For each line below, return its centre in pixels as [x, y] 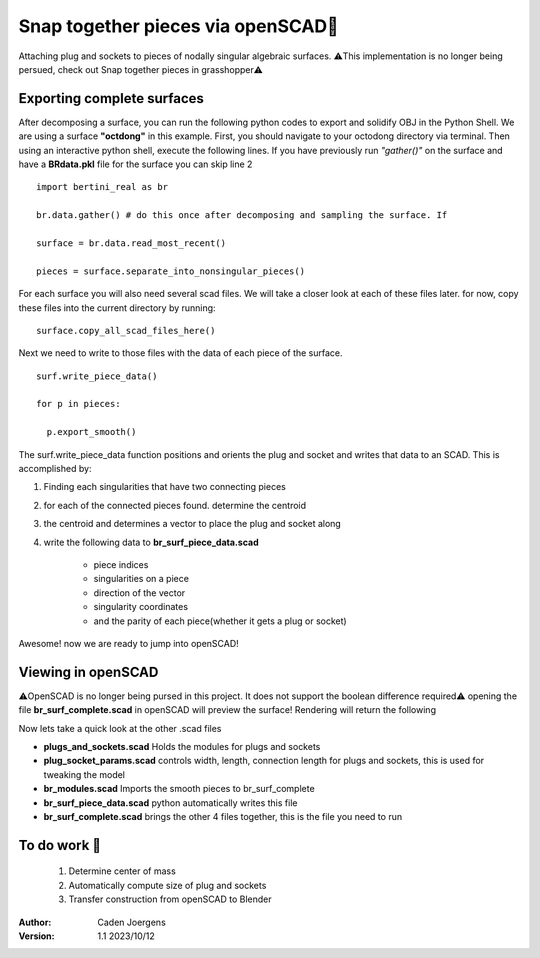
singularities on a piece [141, 579]
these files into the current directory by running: [117, 307]
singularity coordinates [141, 607]
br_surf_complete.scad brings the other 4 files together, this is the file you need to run [223, 816]
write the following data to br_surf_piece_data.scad [151, 542]
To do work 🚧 [60, 845]
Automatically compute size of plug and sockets [167, 885]
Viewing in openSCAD [88, 671]
